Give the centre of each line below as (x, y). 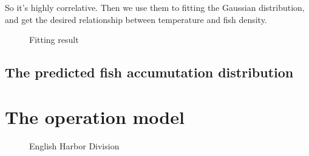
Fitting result (54, 40)
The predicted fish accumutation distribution (149, 72)
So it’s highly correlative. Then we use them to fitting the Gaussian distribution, (155, 7)
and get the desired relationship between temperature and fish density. (136, 19)
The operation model (95, 116)
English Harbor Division (74, 145)
